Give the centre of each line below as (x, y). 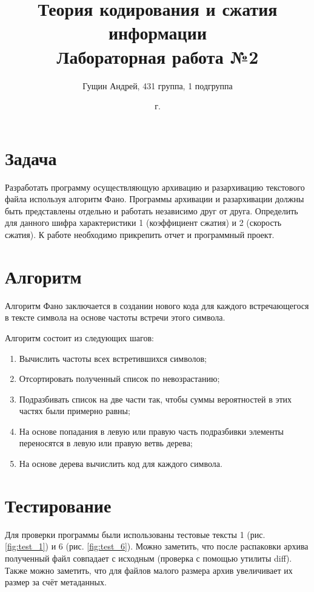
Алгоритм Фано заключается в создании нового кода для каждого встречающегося (157, 305)
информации (158, 32)
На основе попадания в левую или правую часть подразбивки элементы (151, 431)
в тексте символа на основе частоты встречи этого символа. (115, 317)
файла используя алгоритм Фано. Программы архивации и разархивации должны (155, 199)
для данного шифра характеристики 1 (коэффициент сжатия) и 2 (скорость (143, 223)
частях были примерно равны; (75, 411)
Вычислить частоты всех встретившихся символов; (113, 358)
